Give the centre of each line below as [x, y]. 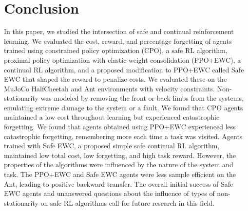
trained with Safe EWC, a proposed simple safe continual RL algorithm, [112, 146]
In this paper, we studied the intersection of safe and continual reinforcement [119, 31]
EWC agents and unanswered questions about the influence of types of [109, 193]
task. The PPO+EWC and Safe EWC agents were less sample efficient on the [120, 174]
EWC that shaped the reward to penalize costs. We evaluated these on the [115, 79]
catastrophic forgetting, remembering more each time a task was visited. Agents [123, 136]
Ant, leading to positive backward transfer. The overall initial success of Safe [119, 184]
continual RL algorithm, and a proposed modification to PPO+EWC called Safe [124, 69]
